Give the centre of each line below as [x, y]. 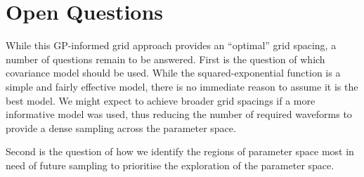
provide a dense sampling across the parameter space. [121, 127]
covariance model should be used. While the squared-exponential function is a [173, 73]
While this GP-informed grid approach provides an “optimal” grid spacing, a [171, 45]
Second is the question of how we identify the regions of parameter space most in [180, 151]
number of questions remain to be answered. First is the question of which [165, 59]
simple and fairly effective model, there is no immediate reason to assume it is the [182, 86]
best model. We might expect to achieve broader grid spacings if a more [161, 100]
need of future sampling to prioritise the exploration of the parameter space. [170, 165]
